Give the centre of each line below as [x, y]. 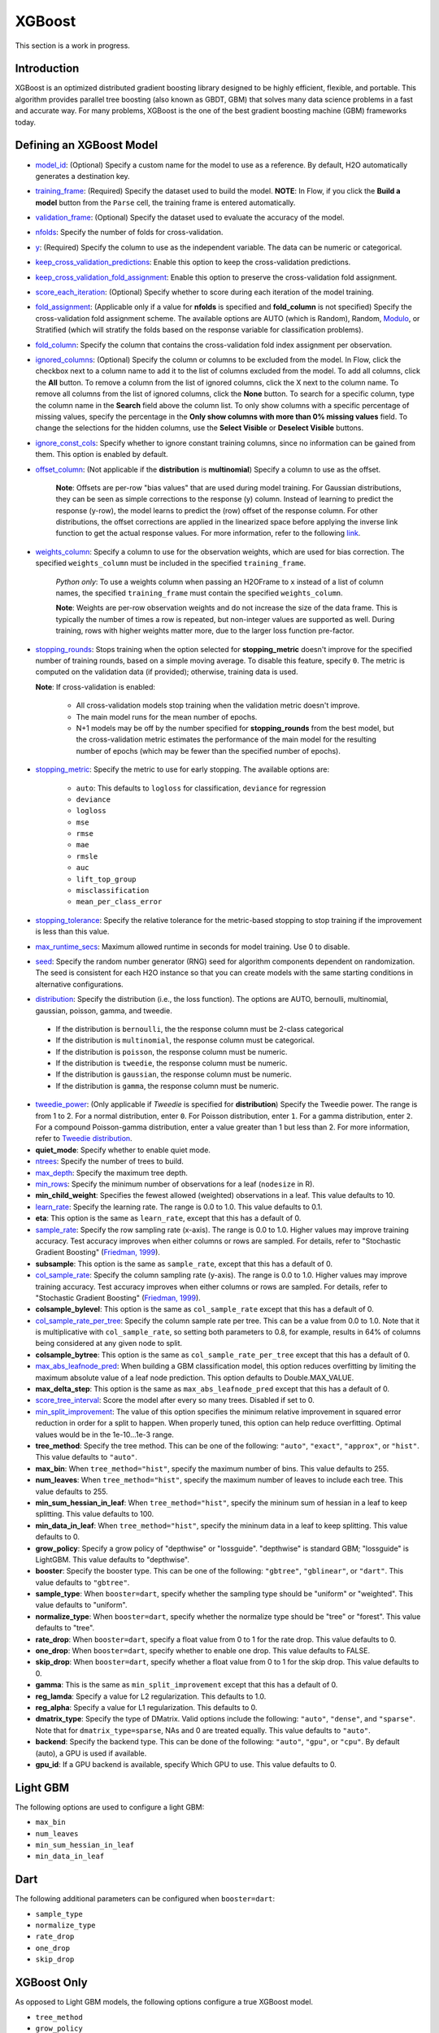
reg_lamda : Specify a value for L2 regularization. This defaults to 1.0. [151, 1696]
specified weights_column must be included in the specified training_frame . [171, 563]
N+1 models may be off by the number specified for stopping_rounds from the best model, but [235, 728]
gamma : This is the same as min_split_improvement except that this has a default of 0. [187, 1685]
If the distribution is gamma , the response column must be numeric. [167, 1086]
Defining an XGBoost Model [87, 145]
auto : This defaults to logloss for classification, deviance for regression [201, 788]
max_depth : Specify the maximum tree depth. [112, 1173]
